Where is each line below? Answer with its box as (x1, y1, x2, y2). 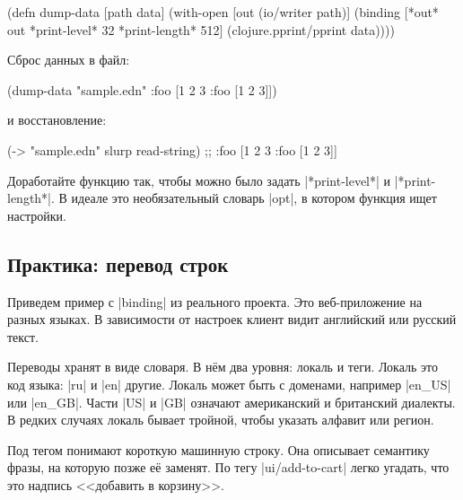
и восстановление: (7, 110, 107, 129)
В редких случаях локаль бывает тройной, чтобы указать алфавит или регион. (7, 410, 434, 429)
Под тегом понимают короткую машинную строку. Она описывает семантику (7, 440, 430, 459)
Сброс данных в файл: (7, 50, 130, 69)
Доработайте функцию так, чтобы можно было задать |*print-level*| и (7, 171, 391, 189)
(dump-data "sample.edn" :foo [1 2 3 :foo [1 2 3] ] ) (7, 80, 277, 99)
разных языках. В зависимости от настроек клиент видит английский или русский (7, 310, 457, 329)
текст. (7, 327, 39, 346)
